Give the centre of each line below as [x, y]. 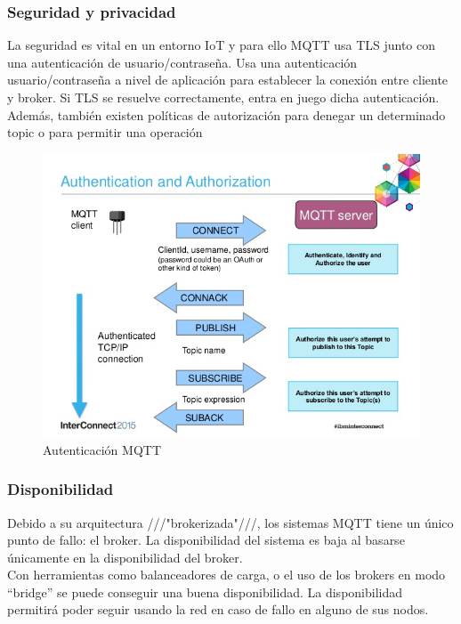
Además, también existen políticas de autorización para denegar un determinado [226, 114]
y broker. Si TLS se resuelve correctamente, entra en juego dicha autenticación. [223, 97]
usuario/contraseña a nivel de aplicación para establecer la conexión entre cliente [228, 80]
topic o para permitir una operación [105, 132]
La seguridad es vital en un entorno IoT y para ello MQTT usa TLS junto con [222, 45]
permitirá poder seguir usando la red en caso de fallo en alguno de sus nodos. [218, 609]
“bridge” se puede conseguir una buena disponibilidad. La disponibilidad [205, 592]
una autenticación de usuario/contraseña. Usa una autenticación [182, 62]
